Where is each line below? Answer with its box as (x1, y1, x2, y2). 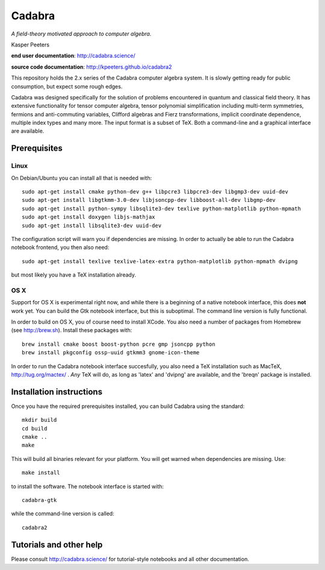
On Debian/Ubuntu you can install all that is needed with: (11, 174, 152, 181)
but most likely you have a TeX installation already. (11, 271, 137, 278)
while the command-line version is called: (11, 510, 114, 518)
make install (22, 469, 60, 476)
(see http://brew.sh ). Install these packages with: (11, 327, 132, 334)
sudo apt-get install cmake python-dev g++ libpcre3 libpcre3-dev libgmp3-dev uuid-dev (22, 189, 289, 195)
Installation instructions (11, 386, 102, 397)
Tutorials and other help (11, 539, 103, 550)
